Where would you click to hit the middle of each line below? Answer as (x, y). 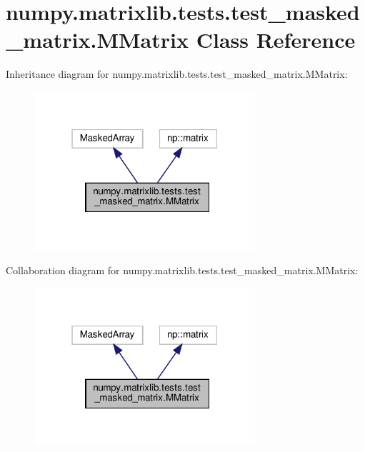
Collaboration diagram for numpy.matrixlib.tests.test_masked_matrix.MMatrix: (182, 270)
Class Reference (276, 40)
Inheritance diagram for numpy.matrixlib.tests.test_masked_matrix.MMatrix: (177, 74)
